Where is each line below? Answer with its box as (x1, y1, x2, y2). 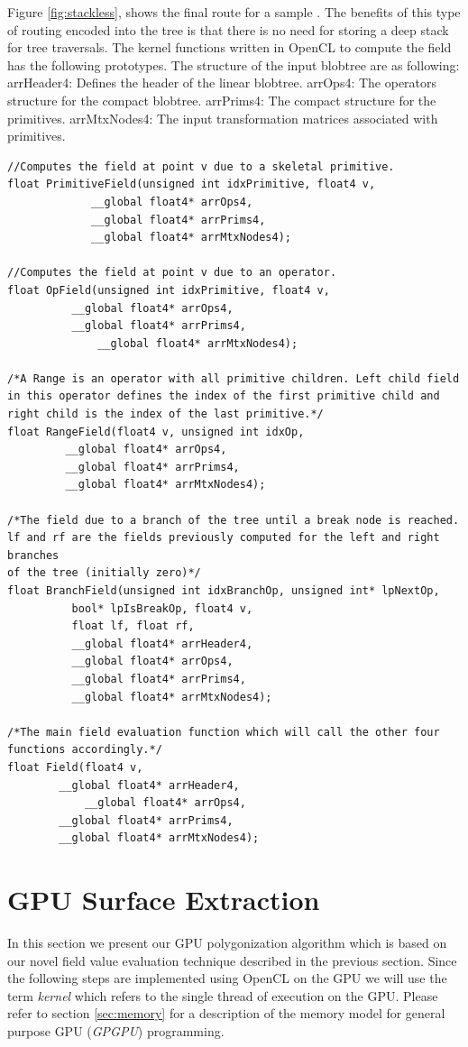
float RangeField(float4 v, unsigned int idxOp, (7, 425, 305, 438)
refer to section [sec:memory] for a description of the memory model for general (7, 1004, 445, 1023)
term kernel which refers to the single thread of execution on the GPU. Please (7, 986, 438, 1005)
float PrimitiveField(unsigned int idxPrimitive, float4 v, (7, 178, 376, 191)
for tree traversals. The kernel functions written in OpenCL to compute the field (7, 38, 452, 57)
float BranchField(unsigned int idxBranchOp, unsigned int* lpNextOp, (7, 584, 440, 597)
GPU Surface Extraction (7, 881, 320, 918)
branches (7, 548, 60, 562)
